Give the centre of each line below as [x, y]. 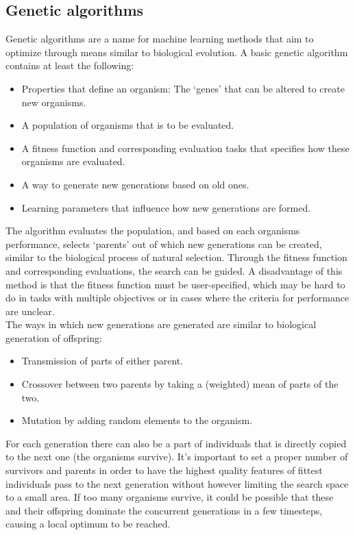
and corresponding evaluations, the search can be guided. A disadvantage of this [174, 270]
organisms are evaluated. [73, 161]
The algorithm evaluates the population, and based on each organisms [153, 231]
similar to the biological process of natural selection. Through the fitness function [176, 257]
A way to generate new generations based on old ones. [135, 184]
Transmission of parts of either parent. [102, 361]
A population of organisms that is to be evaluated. [128, 125]
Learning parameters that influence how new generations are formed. [166, 207]
